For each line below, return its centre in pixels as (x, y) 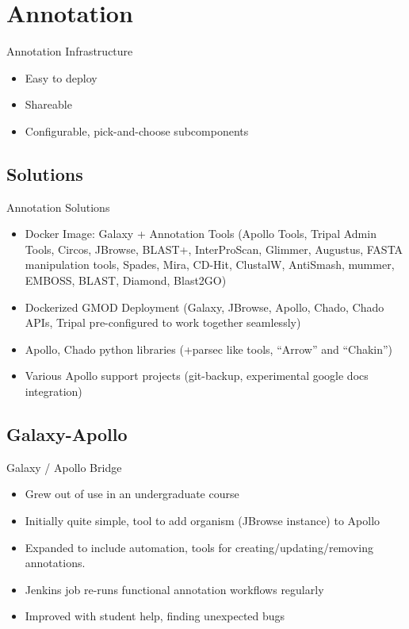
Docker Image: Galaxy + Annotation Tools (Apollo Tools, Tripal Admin (201, 234)
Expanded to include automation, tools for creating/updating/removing (199, 547)
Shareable (48, 104)
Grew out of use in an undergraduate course (132, 494)
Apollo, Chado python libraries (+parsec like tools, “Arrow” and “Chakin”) (209, 349)
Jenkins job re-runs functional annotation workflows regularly (174, 589)
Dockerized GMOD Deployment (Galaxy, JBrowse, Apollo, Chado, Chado (204, 307)
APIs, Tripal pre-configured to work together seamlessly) (163, 322)
